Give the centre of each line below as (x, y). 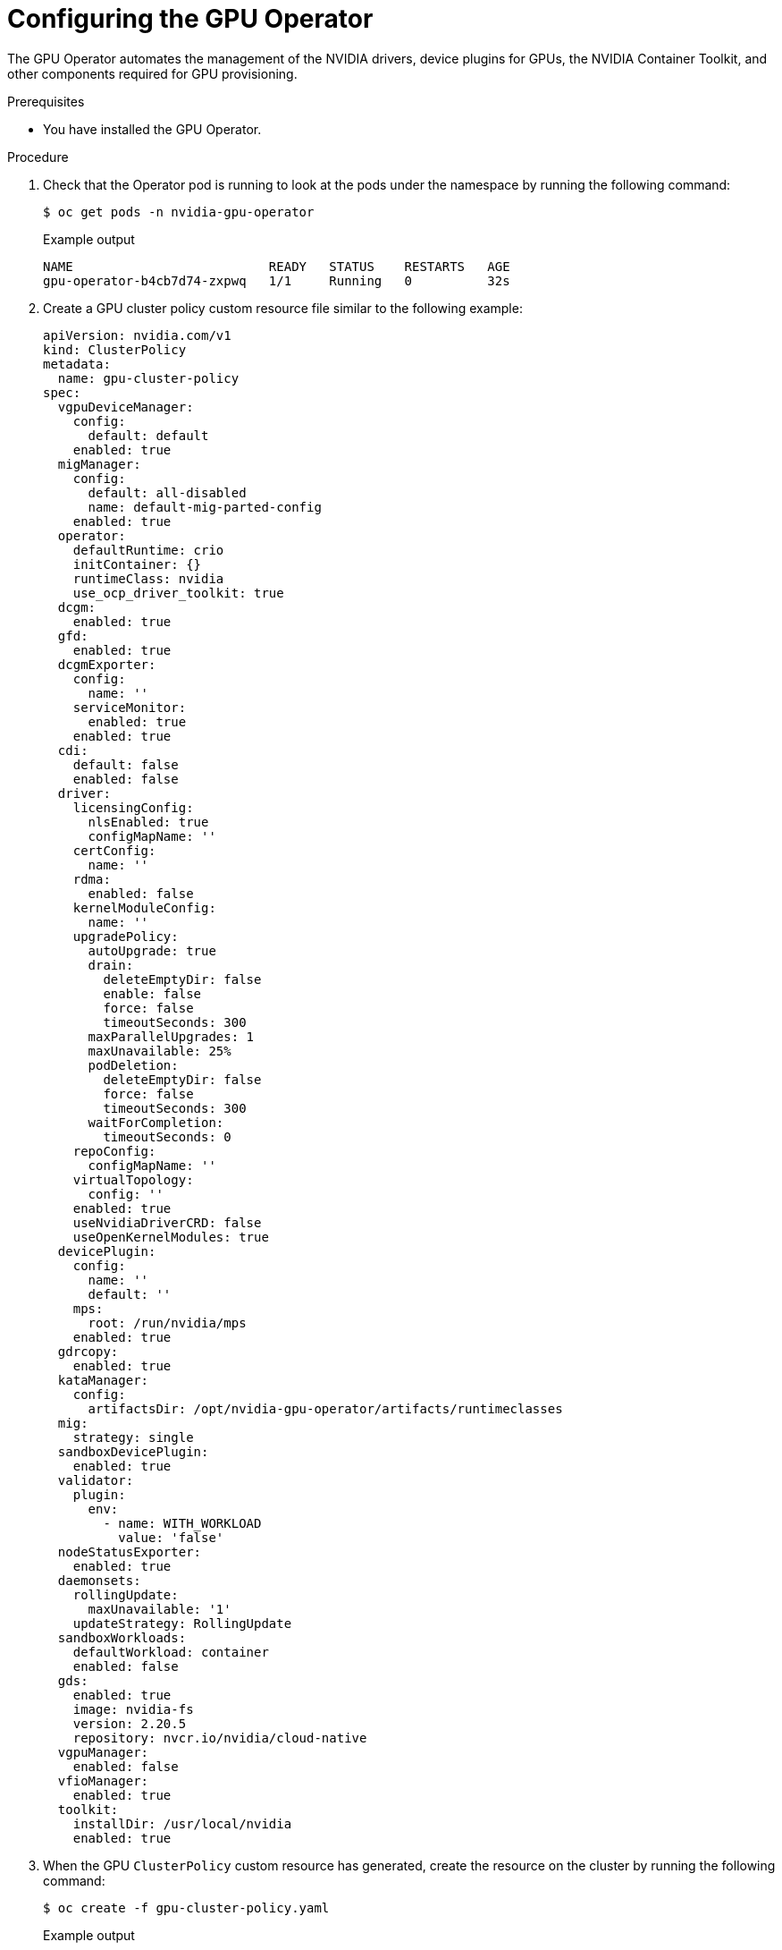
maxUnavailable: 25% (160, 1051)
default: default (148, 435)
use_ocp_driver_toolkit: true (178, 593)
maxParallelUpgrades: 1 (171, 1036)
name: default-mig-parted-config (205, 507)
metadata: (77, 364)
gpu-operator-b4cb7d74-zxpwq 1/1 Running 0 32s (277, 280)
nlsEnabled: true (148, 822)
